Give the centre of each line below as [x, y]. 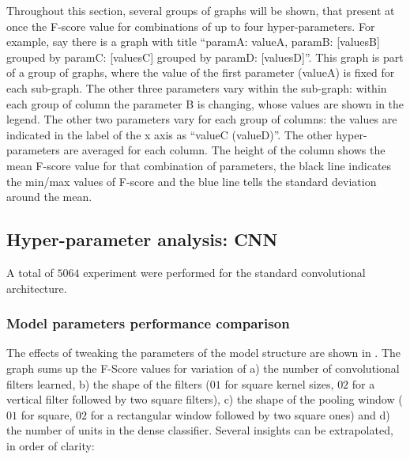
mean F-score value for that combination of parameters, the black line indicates [199, 165]
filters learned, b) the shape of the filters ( [108, 383]
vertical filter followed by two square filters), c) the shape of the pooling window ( [205, 399]
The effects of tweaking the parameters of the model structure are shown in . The [203, 353]
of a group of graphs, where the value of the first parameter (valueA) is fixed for [201, 72]
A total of [30, 272]
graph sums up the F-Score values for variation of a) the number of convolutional [203, 368]
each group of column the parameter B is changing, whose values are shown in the [205, 103]
